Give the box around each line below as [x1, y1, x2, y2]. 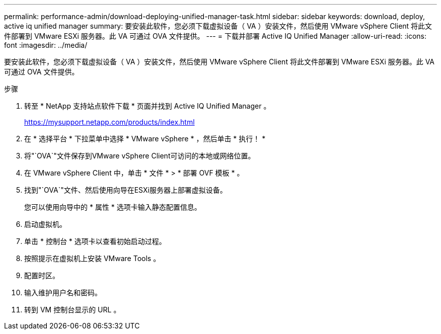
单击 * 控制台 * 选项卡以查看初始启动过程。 [24, 237, 166, 245]
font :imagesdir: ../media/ [4, 41, 88, 49]
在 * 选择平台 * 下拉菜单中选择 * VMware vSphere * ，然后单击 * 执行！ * [24, 134, 266, 143]
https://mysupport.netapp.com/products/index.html [24, 118, 195, 126]
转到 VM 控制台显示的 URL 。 [24, 305, 121, 314]
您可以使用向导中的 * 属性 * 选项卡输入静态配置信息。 [24, 203, 201, 211]
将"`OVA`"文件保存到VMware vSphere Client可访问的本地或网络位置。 [24, 151, 255, 160]
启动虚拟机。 [24, 220, 66, 228]
